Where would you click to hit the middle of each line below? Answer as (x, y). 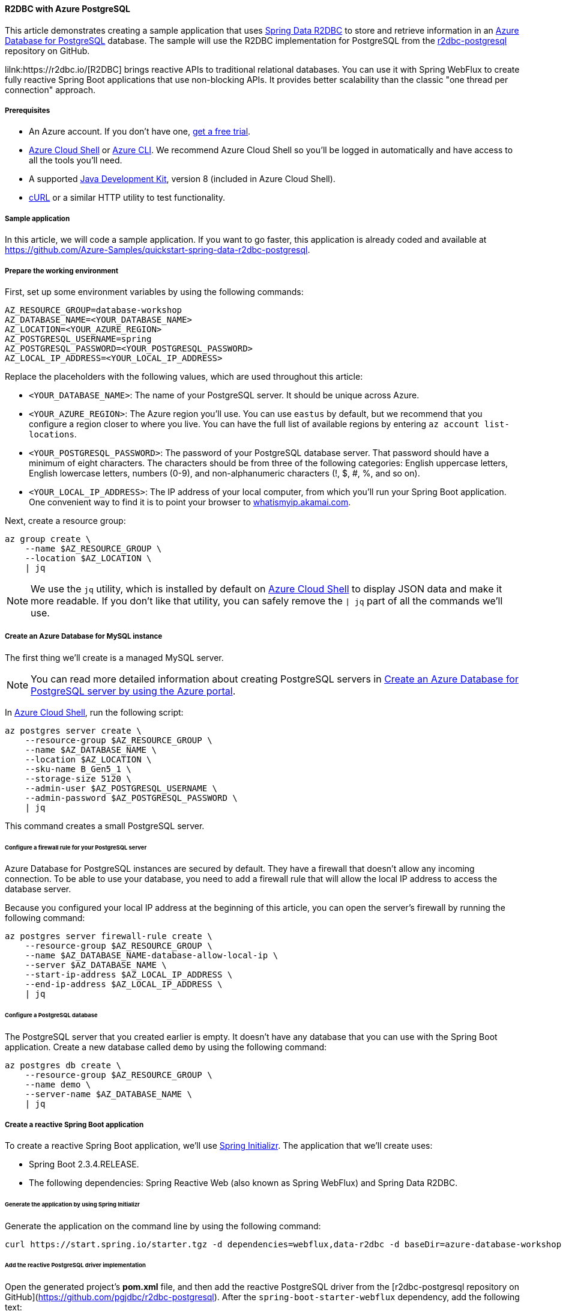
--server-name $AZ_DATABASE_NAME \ (108, 1094)
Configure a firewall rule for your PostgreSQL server (76, 847)
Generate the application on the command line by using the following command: (163, 1226)
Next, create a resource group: (65, 520)
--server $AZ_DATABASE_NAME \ (96, 965)
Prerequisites (28, 111)
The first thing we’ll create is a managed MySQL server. (114, 657)
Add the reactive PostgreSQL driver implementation (75, 1265)
